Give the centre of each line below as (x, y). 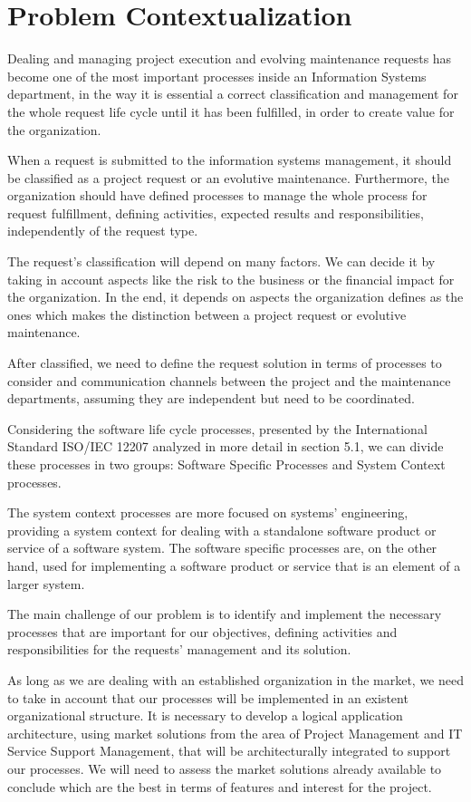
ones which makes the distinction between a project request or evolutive (207, 314)
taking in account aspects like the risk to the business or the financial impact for (231, 279)
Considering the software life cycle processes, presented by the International (217, 428)
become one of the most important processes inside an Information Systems (217, 76)
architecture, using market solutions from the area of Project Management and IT (235, 733)
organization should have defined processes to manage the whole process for (217, 195)
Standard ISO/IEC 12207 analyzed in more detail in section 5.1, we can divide (226, 446)
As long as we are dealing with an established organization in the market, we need (235, 679)
